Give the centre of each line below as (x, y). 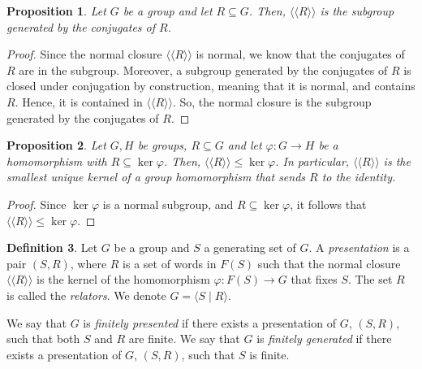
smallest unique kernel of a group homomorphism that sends (156, 177)
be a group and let (168, 11)
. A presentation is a (359, 247)
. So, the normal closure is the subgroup (272, 101)
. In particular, (312, 161)
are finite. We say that (184, 339)
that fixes (314, 279)
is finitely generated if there (324, 339)
